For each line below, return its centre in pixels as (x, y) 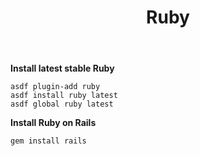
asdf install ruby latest (64, 96)
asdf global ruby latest (62, 104)
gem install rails (48, 141)
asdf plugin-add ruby (55, 87)
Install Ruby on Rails (53, 123)
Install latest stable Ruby (62, 68)
